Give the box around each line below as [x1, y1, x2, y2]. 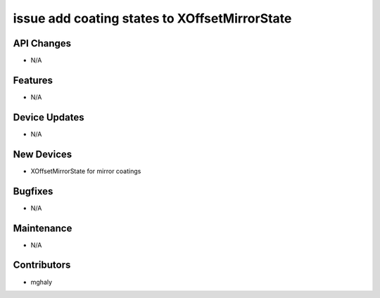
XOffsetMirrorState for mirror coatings [30, 166, 141, 175]
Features [13, 74, 53, 86]
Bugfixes [13, 185, 53, 197]
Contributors [13, 259, 71, 271]
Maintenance [13, 222, 72, 234]
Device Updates [13, 111, 84, 123]
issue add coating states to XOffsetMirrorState [13, 11, 292, 26]
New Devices [13, 148, 72, 160]
